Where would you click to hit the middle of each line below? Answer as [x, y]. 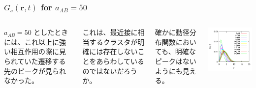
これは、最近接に [110, 32]
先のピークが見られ [35, 71]
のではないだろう [110, 71]
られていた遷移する [35, 61]
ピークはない [176, 61]
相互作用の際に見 [38, 51]
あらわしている [120, 61]
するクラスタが [113, 42]
